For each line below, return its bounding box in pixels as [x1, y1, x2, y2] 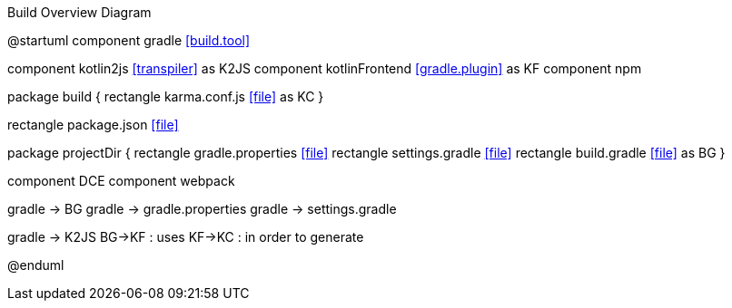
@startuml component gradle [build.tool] [7, 33, 251, 48]
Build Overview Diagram [7, 5, 152, 20]
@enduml [7, 257, 64, 273]
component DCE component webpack [7, 173, 235, 188]
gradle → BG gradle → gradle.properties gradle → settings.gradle [7, 201, 397, 217]
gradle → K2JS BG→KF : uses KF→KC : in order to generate [7, 229, 364, 245]
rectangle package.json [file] [7, 117, 179, 132]
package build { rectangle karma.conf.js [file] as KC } [7, 89, 324, 104]
